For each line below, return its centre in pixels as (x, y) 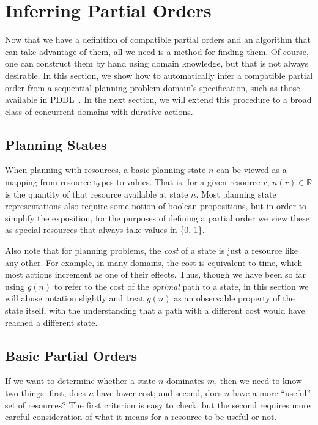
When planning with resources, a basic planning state (105, 170)
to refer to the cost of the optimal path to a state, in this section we (181, 286)
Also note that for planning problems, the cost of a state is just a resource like (151, 250)
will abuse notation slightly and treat (75, 298)
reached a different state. (51, 322)
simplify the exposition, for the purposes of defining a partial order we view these (157, 217)
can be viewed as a (251, 170)
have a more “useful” (272, 393)
